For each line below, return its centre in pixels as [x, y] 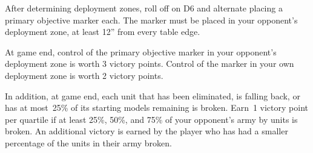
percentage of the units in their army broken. [88, 142]
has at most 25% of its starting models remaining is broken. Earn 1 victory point [156, 108]
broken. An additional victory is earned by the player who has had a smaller [147, 131]
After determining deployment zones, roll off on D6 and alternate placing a [144, 8]
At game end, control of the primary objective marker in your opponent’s [141, 52]
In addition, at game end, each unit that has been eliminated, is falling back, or [153, 95]
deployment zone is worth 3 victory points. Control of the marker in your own [150, 64]
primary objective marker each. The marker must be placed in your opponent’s [151, 20]
